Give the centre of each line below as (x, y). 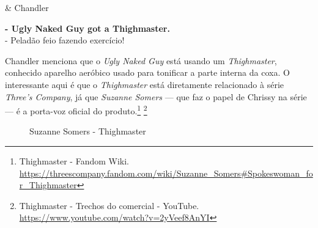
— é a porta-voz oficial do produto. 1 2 (76, 110)
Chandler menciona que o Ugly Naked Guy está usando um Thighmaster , (141, 60)
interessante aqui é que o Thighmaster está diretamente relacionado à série (144, 84)
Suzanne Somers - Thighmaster (88, 131)
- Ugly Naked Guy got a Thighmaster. (87, 28)
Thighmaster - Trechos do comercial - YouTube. (109, 205)
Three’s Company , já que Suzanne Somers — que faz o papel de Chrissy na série (156, 96)
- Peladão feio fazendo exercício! (65, 40)
